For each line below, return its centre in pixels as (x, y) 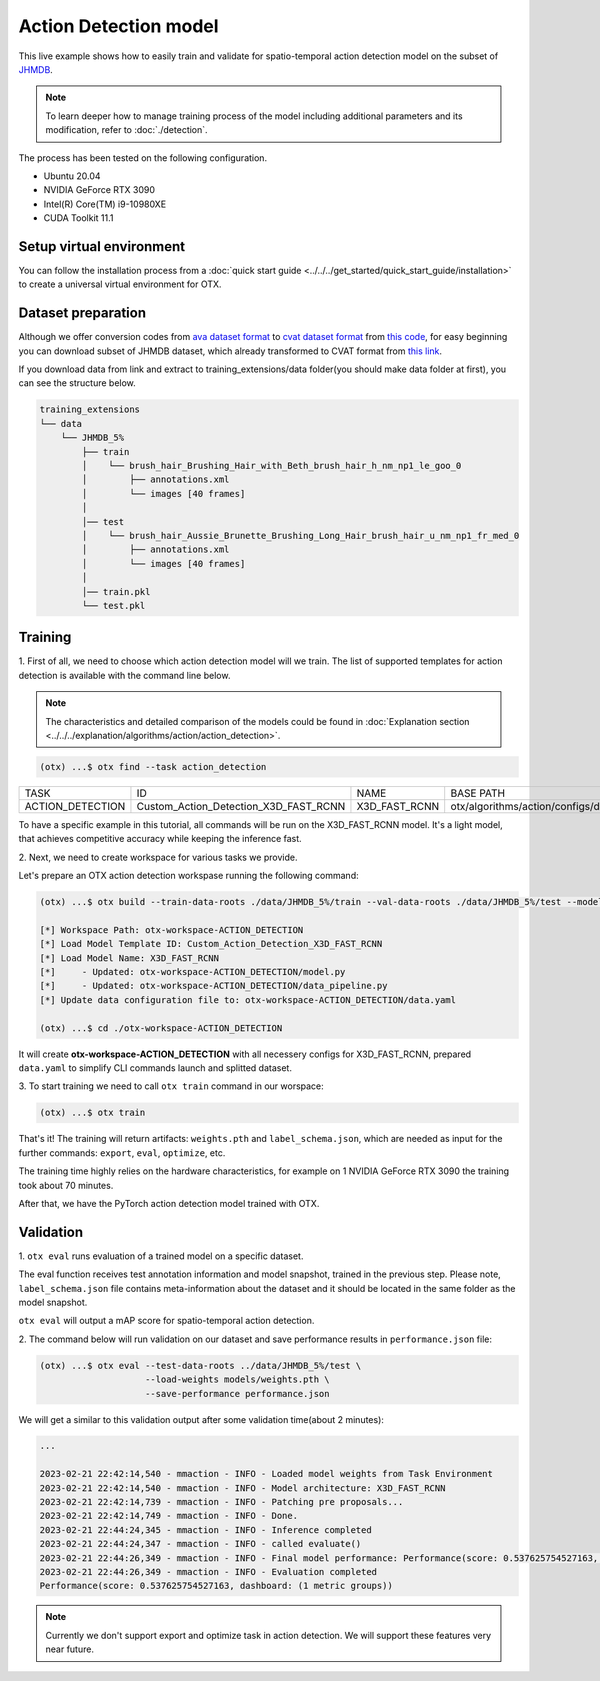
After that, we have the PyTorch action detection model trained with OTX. (169, 1203)
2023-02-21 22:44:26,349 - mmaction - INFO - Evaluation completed (208, 1571)
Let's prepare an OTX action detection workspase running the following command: (188, 876)
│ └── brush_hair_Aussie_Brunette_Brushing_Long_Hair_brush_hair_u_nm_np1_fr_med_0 (300, 535)
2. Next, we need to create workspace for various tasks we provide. (158, 857)
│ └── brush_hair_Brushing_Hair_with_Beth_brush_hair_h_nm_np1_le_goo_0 (271, 465)
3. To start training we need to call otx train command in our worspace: (171, 1086)
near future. (70, 1649)
